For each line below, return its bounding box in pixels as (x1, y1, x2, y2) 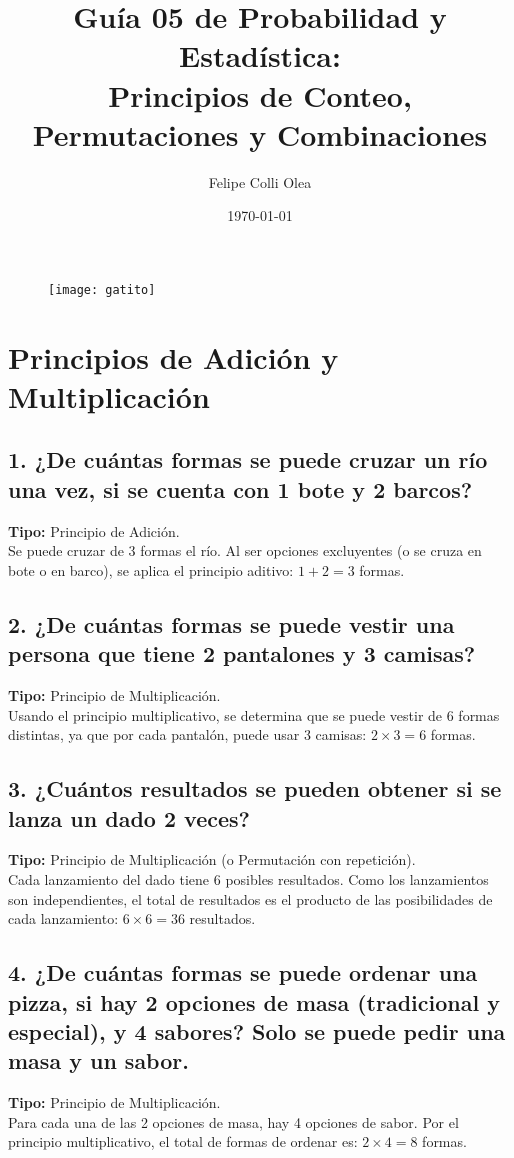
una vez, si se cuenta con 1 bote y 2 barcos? (8, 473, 473, 504)
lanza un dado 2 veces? (8, 802, 250, 833)
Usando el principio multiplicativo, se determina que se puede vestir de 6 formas (8, 704, 500, 725)
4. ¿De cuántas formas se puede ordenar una (8, 957, 478, 988)
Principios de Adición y (8, 336, 339, 377)
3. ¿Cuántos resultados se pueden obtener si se (8, 773, 502, 804)
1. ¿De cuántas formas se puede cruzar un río (8, 444, 488, 475)
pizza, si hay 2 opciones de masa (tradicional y (8, 986, 500, 1017)
